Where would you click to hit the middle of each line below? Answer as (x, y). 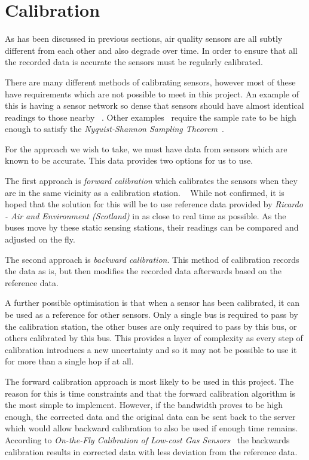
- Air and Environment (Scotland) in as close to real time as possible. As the (146, 215)
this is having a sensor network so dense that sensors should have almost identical (154, 105)
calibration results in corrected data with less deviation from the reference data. (151, 451)
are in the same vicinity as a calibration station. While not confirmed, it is (145, 192)
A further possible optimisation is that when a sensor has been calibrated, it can (152, 303)
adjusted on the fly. (40, 239)
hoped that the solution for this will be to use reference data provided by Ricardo (154, 204)
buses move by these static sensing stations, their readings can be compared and (152, 227)
